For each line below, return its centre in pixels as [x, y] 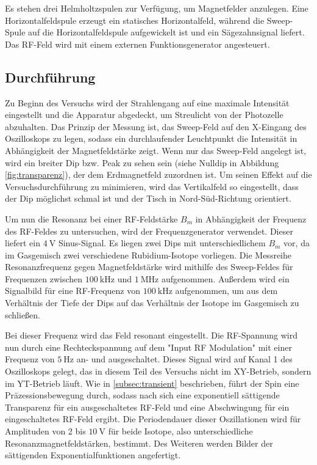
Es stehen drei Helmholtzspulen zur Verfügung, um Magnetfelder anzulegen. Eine [157, 8]
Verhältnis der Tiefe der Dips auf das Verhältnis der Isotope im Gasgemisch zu [152, 303]
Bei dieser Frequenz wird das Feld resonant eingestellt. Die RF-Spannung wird [151, 335]
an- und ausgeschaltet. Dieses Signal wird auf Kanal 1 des [184, 359]
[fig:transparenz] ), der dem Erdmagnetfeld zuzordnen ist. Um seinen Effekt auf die [158, 174]
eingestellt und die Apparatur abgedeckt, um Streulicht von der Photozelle [144, 115]
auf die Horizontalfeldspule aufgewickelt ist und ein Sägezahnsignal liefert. [166, 32]
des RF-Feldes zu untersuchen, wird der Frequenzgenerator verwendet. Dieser [149, 231]
